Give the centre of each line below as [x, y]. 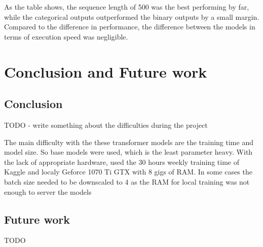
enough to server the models [48, 191]
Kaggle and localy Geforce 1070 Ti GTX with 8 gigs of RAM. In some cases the [128, 172]
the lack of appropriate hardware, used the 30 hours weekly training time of [122, 162]
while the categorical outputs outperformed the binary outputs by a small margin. [132, 16]
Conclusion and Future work [106, 71]
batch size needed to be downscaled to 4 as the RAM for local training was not [127, 181]
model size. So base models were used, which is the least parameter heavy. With [128, 152]
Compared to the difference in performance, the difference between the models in [130, 27]
